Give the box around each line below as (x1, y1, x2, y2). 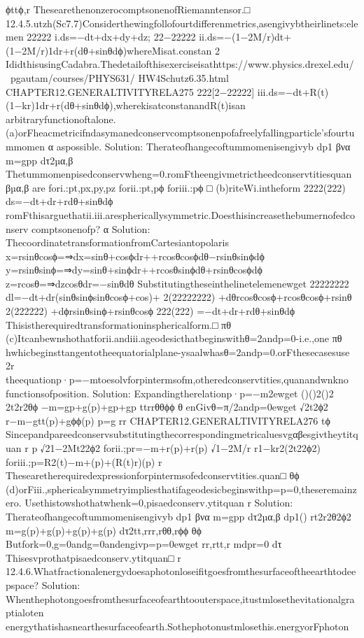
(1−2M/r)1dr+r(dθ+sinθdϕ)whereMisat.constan (6, 43, 212, 57)
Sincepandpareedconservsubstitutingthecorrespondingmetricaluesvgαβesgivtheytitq (6, 427, 358, 441)
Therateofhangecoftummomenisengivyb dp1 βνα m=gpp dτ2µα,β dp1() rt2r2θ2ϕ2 (6, 509, 351, 523)
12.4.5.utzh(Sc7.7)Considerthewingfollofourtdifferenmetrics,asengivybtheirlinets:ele (6, 15, 358, 30)
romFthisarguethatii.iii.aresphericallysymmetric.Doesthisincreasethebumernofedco (6, 207, 355, 222)
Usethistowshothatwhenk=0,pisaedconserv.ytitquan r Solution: (24, 495, 293, 510)
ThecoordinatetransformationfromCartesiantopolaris (6, 235, 230, 250)
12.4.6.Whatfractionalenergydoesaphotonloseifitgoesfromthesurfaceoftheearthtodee (6, 564, 356, 579)
